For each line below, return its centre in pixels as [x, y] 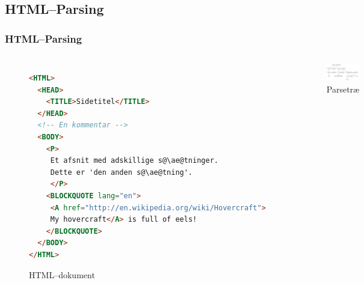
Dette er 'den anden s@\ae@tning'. [122, 172]
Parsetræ [343, 89]
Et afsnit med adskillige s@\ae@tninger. [134, 161]
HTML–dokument [62, 274]
